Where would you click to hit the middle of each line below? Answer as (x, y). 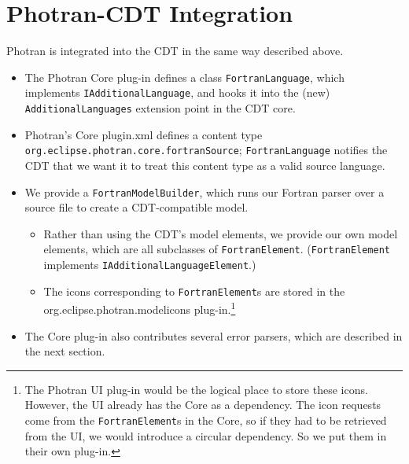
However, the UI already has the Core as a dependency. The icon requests (203, 405)
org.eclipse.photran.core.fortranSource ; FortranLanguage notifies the (206, 150)
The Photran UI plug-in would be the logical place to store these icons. (196, 389)
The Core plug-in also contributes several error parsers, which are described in (214, 335)
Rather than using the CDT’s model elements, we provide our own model (221, 233)
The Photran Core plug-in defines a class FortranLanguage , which (184, 77)
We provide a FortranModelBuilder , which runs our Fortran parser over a (204, 191)
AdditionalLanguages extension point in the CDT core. (160, 108)
